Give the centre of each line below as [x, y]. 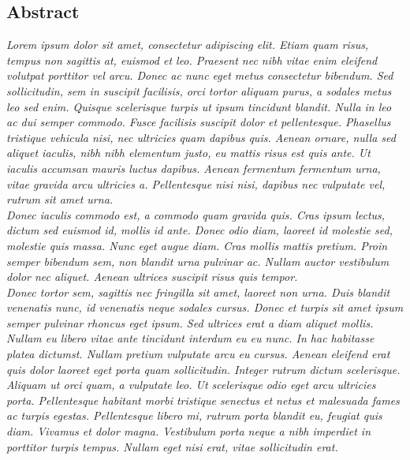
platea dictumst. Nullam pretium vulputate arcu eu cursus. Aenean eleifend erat [198, 354]
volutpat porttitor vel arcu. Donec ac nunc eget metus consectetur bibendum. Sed [200, 75]
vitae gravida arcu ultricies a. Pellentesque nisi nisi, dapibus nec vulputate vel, [196, 183]
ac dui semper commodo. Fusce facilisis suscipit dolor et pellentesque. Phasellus [199, 122]
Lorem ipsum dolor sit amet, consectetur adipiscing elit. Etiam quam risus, [188, 45]
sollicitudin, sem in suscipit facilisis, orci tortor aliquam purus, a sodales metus [199, 90]
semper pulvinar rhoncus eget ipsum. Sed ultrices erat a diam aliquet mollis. [190, 322]
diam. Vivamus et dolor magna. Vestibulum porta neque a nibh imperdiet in [189, 431]
